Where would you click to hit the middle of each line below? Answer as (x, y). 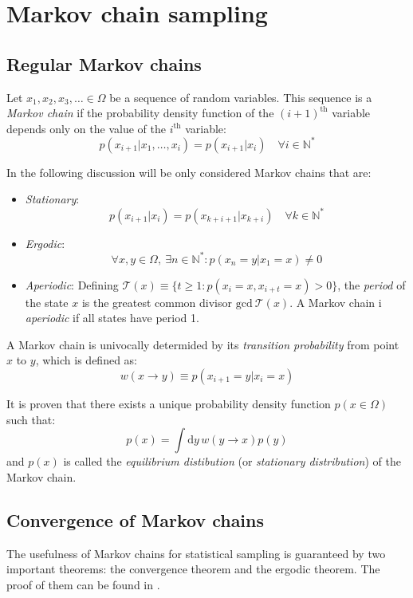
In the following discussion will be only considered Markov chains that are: (189, 172)
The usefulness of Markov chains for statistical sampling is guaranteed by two (196, 553)
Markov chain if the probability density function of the (140, 113)
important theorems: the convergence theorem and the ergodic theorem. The (193, 569)
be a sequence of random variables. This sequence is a (241, 97)
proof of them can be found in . (83, 584)
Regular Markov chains (104, 63)
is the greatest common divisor (157, 302)
